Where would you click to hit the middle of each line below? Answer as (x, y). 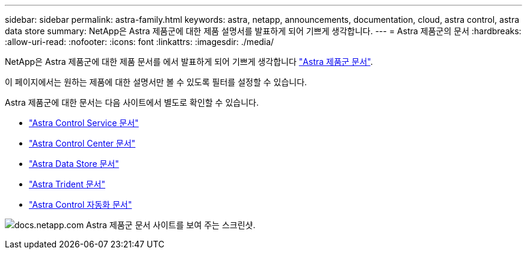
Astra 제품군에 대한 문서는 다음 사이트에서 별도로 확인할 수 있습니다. (132, 102)
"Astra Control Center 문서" (82, 143)
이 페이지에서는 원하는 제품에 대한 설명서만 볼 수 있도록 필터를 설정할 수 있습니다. (156, 82)
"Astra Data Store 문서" (74, 164)
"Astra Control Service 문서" (84, 123)
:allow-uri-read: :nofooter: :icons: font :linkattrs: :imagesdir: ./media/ (140, 42)
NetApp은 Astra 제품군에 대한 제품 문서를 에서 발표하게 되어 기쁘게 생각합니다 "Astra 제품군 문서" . (189, 62)
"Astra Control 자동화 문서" (81, 204)
